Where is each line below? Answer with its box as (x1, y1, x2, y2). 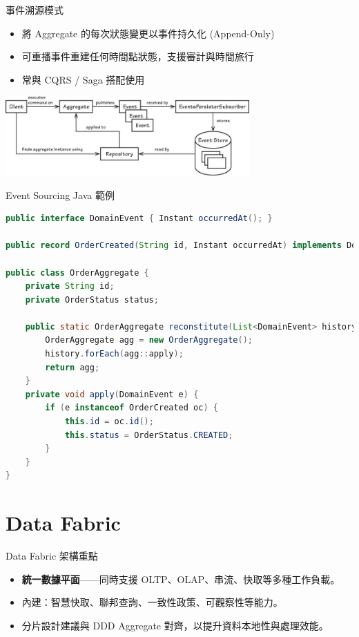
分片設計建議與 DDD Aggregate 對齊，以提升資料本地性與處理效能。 (21, 618, 329, 632)
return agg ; (45, 362, 100, 372)
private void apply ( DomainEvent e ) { (25, 389, 199, 399)
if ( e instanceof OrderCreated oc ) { (45, 403, 218, 413)
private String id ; (25, 281, 115, 292)
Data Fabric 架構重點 (6, 549, 98, 563)
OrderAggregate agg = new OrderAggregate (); (45, 335, 253, 345)
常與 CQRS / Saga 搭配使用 (21, 72, 145, 86)
